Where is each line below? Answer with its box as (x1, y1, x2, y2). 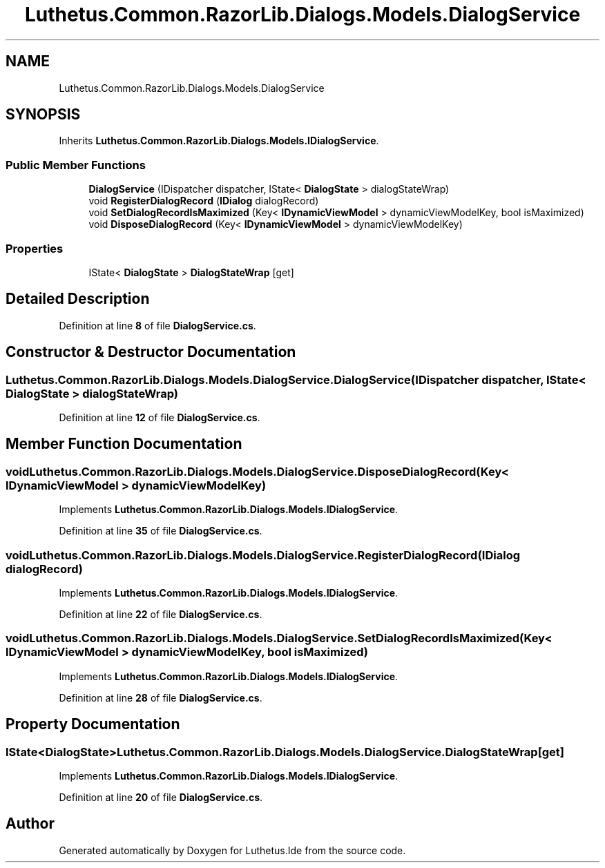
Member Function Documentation (6, 435, 242, 453)
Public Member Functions (6, 157, 146, 172)
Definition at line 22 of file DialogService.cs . (59, 608, 262, 620)
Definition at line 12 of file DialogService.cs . (59, 412, 260, 423)
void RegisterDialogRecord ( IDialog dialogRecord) (88, 195, 319, 207)
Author (6, 815, 55, 833)
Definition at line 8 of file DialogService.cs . (59, 319, 256, 331)
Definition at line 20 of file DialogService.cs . (59, 791, 263, 803)
